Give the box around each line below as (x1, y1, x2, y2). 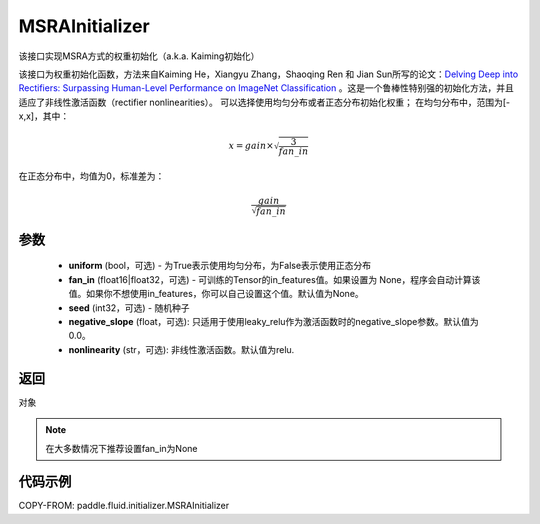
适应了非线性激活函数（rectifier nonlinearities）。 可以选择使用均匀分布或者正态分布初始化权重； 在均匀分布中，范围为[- (18, 96, 511, 108)
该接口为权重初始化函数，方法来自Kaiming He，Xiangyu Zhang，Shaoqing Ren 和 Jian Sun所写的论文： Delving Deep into (18, 68, 519, 80)
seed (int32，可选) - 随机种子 (68, 301, 190, 314)
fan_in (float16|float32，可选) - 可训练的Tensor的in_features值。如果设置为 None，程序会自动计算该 (68, 273, 481, 285)
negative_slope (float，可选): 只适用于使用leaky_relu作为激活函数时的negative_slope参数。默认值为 (68, 316, 479, 328)
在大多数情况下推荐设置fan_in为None (45, 442, 198, 454)
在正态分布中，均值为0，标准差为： (18, 170, 165, 182)
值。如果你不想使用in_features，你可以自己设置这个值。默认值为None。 (68, 288, 364, 300)
